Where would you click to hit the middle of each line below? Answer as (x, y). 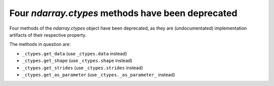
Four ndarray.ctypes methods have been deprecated (124, 13)
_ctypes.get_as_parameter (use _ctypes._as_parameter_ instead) (98, 74)
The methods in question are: (40, 44)
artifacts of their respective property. (48, 35)
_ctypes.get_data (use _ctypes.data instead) (75, 53)
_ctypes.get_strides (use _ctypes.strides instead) (82, 67)
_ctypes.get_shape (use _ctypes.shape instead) (77, 61)
